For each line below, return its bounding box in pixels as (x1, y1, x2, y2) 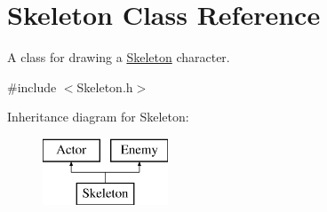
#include (7, 77, 57, 96)
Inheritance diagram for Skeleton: (7, 107, 189, 126)
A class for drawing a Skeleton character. (7, 48, 230, 67)
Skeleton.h (76, 77, 133, 96)
